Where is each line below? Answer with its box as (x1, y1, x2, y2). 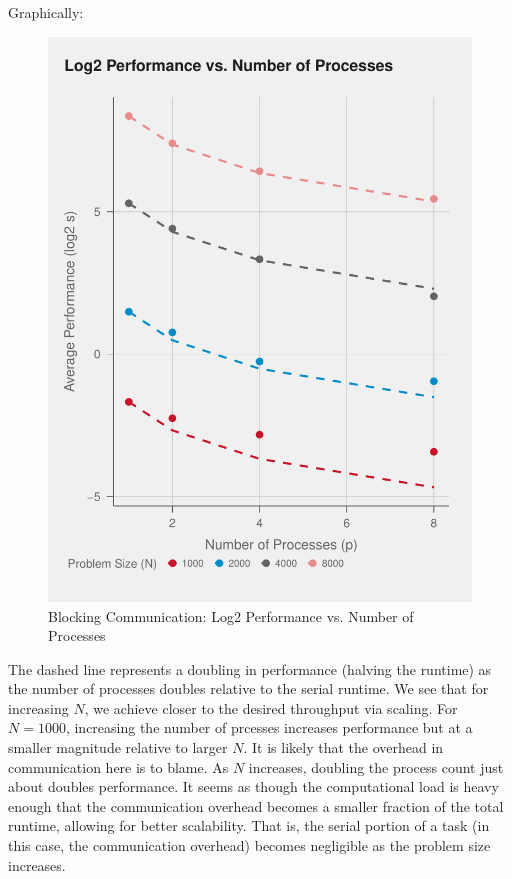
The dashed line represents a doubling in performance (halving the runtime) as (8, 658, 492, 679)
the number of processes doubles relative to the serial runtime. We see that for (8, 678, 489, 699)
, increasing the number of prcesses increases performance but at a (65, 717, 473, 738)
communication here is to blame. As (8, 756, 229, 777)
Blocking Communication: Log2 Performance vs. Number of (48, 605, 414, 626)
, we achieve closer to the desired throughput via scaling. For (84, 697, 458, 718)
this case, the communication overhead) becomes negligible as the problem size (8, 835, 491, 856)
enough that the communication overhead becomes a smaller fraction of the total (8, 795, 504, 816)
